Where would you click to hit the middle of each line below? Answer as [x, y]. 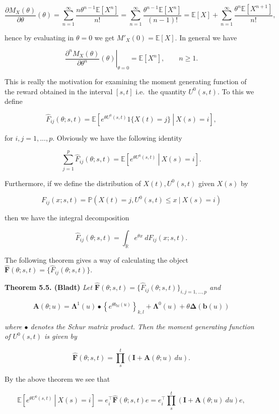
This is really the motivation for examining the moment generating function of [126, 81]
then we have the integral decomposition [67, 218]
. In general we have [206, 37]
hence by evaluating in [39, 37]
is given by [61, 336]
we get [104, 37]
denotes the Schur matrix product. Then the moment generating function [142, 326]
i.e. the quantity [161, 91]
